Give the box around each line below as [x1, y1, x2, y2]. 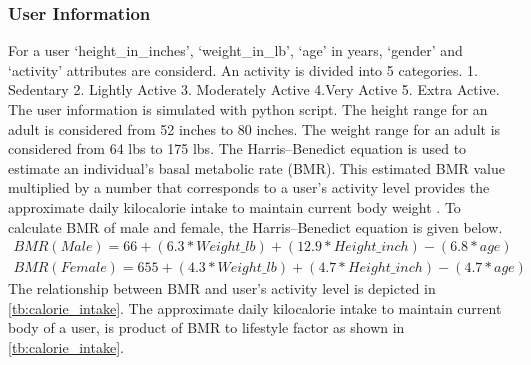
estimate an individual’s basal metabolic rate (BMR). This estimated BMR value [8, 157, 506, 178]
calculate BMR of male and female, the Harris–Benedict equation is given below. [8, 216, 503, 237]
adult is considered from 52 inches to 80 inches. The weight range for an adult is [8, 118, 501, 139]
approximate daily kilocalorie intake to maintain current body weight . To [8, 196, 461, 217]
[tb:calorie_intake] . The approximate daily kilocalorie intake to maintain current [8, 297, 502, 318]
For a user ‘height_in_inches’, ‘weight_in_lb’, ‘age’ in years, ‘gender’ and [8, 40, 463, 61]
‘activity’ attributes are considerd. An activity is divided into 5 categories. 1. [8, 59, 478, 80]
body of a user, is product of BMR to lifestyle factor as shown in [8, 317, 405, 338]
